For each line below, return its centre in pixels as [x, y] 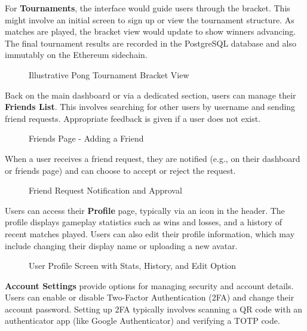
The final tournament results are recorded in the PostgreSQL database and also [151, 43]
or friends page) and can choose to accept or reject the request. [120, 170]
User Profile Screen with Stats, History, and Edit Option [132, 266]
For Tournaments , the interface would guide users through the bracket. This [148, 8]
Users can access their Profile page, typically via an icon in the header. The [145, 210]
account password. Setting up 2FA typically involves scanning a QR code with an [154, 309]
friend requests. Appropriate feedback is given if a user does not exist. [133, 118]
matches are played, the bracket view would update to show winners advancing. [151, 31]
